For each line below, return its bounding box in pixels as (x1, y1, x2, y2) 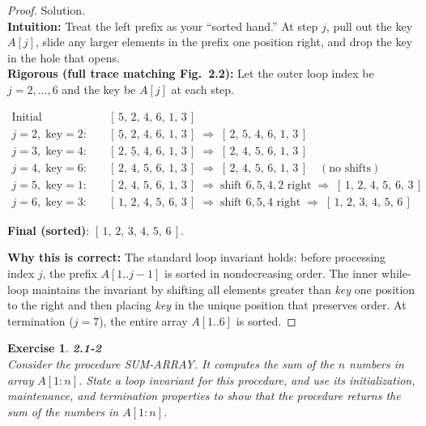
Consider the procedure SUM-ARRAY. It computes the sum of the (7, 355, 334, 372)
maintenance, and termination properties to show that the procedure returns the (7, 387, 401, 404)
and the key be (62, 80, 136, 97)
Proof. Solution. (7, 2, 86, 18)
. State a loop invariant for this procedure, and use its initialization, (79, 371, 415, 388)
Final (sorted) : (7, 221, 90, 238)
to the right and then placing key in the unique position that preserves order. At (7, 296, 407, 313)
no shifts (329, 162, 372, 174)
